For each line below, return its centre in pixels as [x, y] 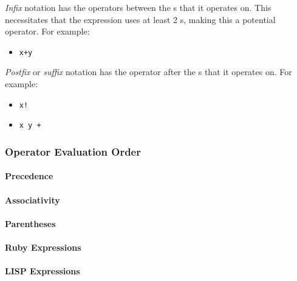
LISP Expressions [43, 271]
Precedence [29, 176]
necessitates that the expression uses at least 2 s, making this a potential [140, 19]
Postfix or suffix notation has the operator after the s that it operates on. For [148, 72]
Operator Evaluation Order [73, 151]
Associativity [32, 200]
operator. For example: [47, 31]
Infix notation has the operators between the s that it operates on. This [138, 7]
